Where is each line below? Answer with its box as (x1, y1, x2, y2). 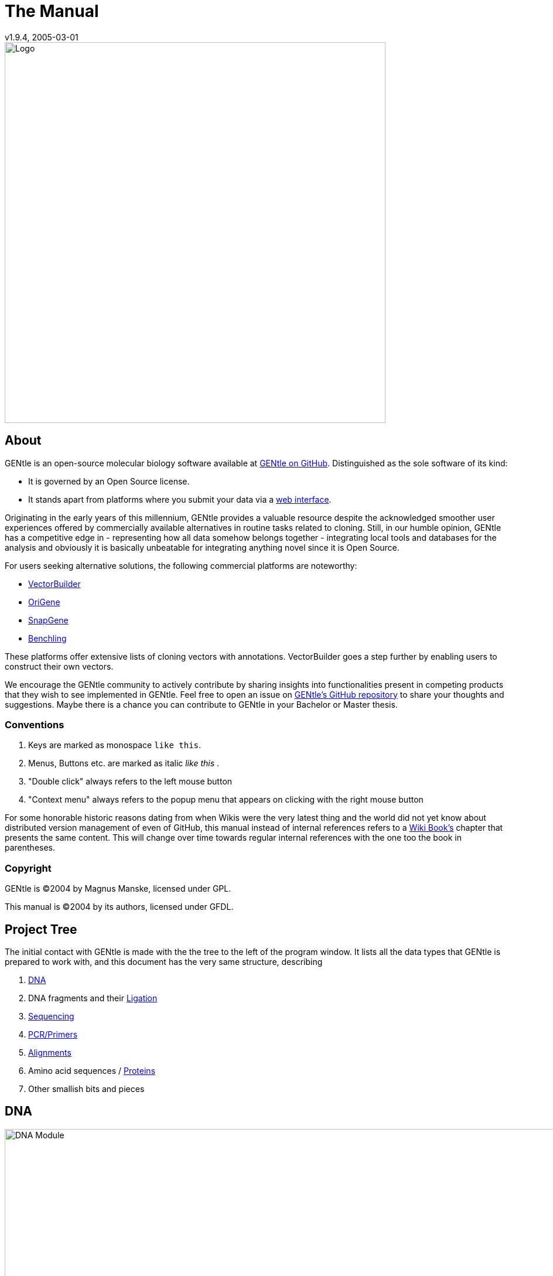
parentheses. (5, 842, 56, 853)
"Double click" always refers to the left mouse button (28, 776, 233, 787)
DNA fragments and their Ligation (28, 992, 158, 1003)
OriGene (28, 596, 60, 607)
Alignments (28, 1047, 71, 1057)
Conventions (5, 718, 64, 731)
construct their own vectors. (5, 661, 114, 671)
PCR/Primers (28, 1029, 78, 1039)
